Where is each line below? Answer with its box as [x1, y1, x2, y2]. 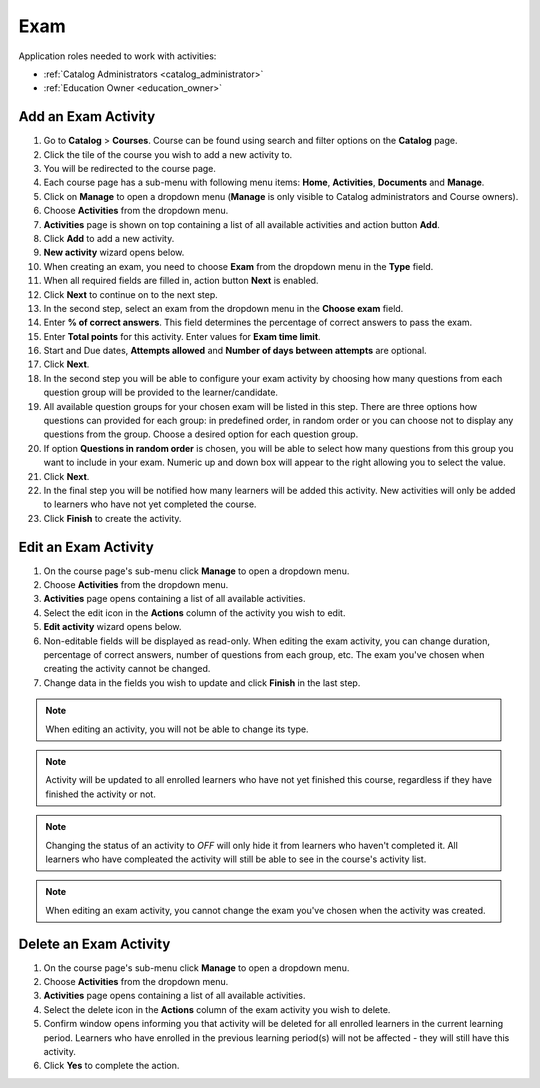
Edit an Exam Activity [18, 538, 154, 555]
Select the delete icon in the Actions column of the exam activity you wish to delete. [43, 1003, 391, 1015]
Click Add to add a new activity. [43, 232, 175, 244]
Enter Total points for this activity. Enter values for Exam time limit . [43, 330, 321, 342]
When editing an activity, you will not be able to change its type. [45, 723, 309, 735]
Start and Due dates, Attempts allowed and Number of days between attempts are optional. [43, 345, 427, 357]
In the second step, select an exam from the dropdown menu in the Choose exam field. [43, 302, 404, 314]
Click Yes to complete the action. [43, 1060, 180, 1072]
